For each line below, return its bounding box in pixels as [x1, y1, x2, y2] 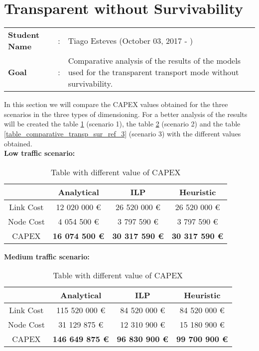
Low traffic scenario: [4, 148, 75, 158]
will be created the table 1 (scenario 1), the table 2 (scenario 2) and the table [4, 118, 241, 129]
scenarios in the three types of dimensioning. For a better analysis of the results [4, 109, 248, 119]
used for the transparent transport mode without [68, 66, 239, 78]
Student [8, 29, 40, 41]
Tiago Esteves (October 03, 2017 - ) [68, 34, 193, 46]
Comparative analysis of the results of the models [68, 55, 241, 67]
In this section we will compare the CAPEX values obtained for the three [4, 99, 228, 110]
